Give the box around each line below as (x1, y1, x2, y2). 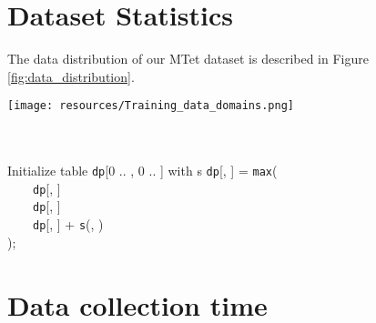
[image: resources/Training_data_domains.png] (7, 99, 294, 113)
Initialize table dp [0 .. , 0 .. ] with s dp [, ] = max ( (7, 161, 278, 180)
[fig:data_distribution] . (7, 66, 135, 86)
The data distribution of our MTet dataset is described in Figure (7, 49, 369, 68)
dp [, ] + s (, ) (33, 215, 104, 234)
